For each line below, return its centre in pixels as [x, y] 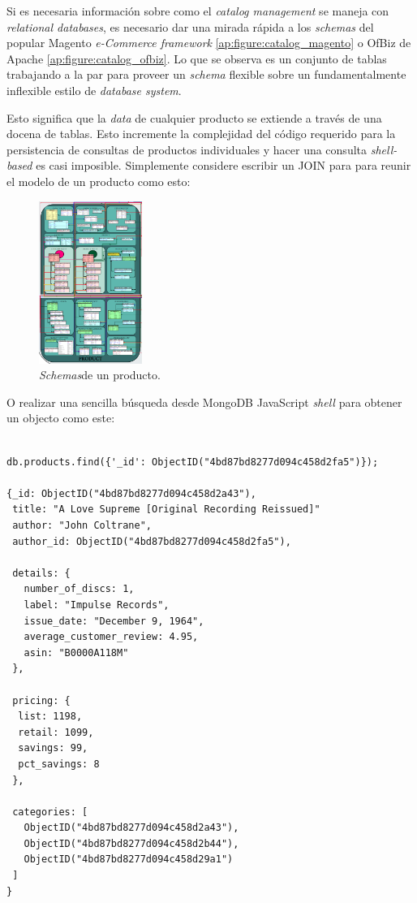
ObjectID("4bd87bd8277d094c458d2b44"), [131, 843]
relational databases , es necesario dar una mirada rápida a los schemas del [190, 26]
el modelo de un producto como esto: [99, 181]
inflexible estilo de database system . [94, 90]
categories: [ [50, 812]
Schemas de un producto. [100, 375]
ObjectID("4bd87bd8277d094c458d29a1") [129, 860]
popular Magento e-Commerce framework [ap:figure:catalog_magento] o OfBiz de [209, 43]
